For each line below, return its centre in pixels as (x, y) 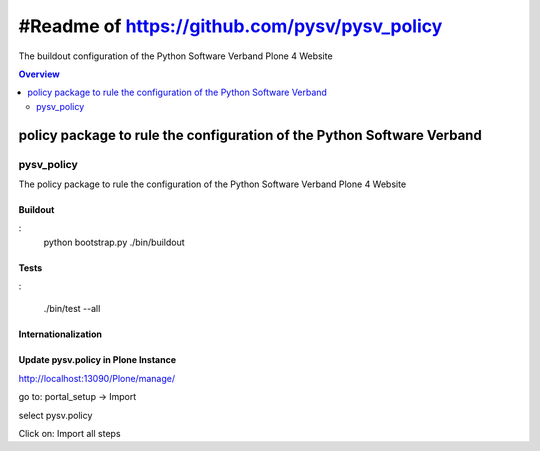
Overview (39, 74)
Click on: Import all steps (69, 433)
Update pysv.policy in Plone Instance (97, 360)
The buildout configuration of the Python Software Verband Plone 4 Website (176, 56)
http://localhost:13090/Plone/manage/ (96, 378)
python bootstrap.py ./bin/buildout (114, 242)
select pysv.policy (55, 415)
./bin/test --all (72, 309)
